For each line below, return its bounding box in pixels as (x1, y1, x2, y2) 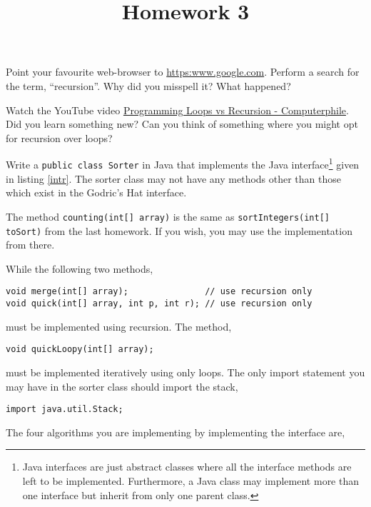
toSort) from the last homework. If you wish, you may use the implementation (6, 223, 352, 238)
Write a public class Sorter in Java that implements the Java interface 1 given (6, 155, 360, 171)
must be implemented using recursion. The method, (6, 318, 232, 333)
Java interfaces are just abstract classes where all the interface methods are (22, 459, 352, 474)
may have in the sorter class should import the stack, (6, 378, 238, 393)
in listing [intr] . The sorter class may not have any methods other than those (6, 171, 342, 186)
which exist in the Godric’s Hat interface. (6, 185, 187, 200)
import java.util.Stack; (6, 404, 123, 415)
